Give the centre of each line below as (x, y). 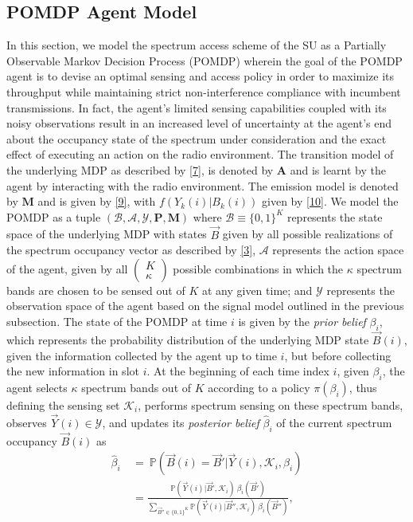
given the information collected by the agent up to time (142, 355)
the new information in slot (73, 371)
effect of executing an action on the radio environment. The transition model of (200, 154)
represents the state (335, 216)
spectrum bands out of (136, 387)
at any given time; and (257, 290)
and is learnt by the (338, 169)
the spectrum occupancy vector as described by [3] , (131, 250)
